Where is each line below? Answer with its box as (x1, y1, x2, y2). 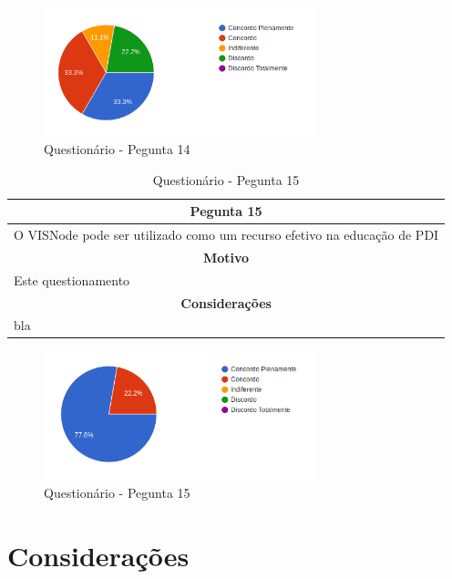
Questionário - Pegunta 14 (44, 139, 190, 158)
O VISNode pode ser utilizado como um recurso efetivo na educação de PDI (14, 225, 439, 243)
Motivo (202, 247, 250, 266)
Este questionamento (14, 270, 130, 289)
